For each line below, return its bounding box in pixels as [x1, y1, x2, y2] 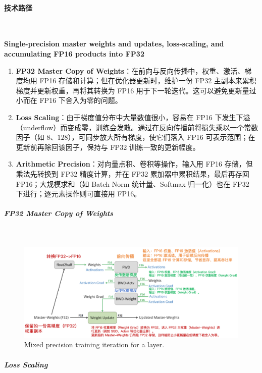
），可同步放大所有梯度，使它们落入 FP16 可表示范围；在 [68, 132, 255, 142]
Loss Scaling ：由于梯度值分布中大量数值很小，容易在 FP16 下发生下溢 [16, 112, 250, 122]
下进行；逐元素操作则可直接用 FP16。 [16, 188, 141, 199]
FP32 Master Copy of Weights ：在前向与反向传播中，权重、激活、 [16, 65, 245, 76]
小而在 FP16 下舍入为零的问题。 [16, 95, 122, 105]
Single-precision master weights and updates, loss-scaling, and [4, 38, 224, 49]
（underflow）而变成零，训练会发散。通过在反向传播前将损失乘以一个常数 [16, 122, 258, 132]
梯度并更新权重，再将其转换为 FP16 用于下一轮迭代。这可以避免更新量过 [16, 85, 256, 95]
